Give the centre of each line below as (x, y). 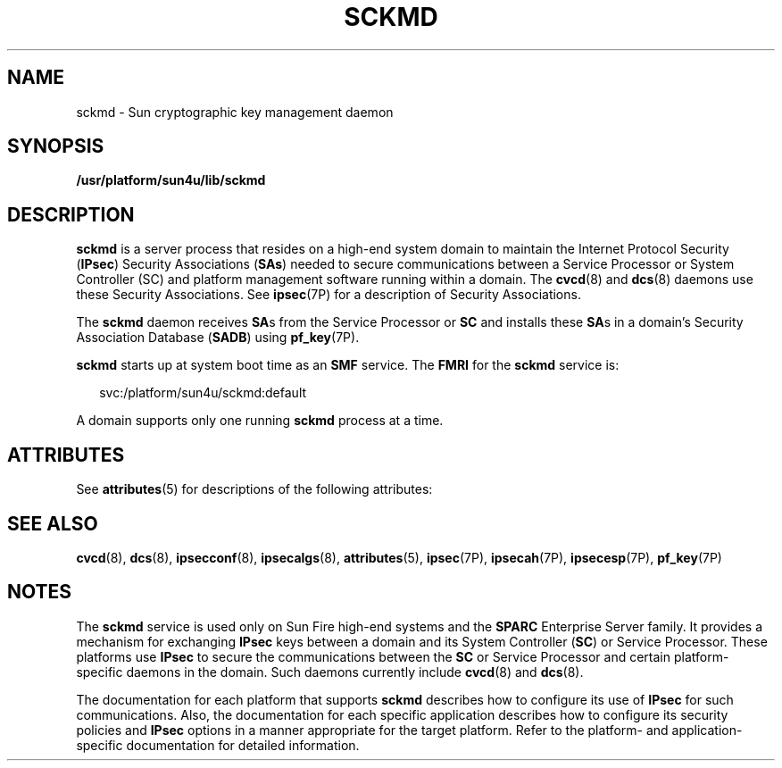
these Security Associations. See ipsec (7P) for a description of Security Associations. (329, 295)
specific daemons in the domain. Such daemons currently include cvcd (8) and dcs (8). (330, 672)
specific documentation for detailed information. (218, 745)
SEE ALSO (53, 523)
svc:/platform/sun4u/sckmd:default (203, 393)
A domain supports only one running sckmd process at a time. (260, 421)
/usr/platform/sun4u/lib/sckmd (171, 180)
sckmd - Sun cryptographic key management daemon (235, 112)
